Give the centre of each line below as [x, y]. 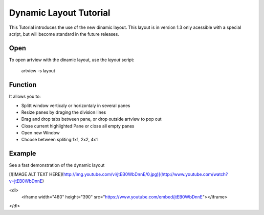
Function [23, 85]
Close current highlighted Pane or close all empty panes [78, 126]
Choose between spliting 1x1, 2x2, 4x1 [59, 140]
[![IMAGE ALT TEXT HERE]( [36, 174]
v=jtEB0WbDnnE [26, 181]
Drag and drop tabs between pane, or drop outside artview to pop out [91, 119]
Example [22, 154]
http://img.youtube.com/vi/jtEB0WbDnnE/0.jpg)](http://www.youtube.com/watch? [146, 174]
